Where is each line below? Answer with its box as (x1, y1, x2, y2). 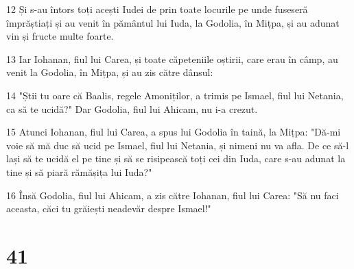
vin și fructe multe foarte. (6, 29, 114, 43)
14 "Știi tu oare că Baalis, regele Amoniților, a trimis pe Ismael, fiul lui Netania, (6, 88, 344, 102)
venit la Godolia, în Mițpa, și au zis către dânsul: (6, 65, 213, 79)
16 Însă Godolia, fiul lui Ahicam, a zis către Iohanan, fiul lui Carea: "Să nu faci (6, 188, 339, 202)
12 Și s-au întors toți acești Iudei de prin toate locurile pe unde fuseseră (6, 2, 308, 16)
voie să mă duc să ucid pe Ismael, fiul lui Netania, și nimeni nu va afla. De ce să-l (6, 138, 349, 152)
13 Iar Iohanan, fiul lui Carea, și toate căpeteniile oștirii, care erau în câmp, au (6, 51, 338, 66)
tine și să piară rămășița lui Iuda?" (6, 164, 152, 179)
